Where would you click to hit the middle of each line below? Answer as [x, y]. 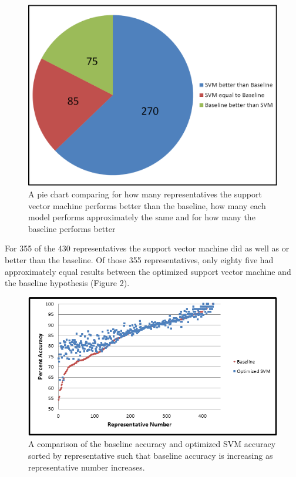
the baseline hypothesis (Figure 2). [67, 283]
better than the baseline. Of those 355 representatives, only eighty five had [139, 260]
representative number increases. [87, 467]
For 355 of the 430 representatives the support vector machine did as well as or [147, 248]
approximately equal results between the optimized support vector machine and [148, 271]
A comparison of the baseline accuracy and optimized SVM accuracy [152, 444]
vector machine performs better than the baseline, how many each [147, 205]
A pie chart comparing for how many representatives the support [145, 194]
